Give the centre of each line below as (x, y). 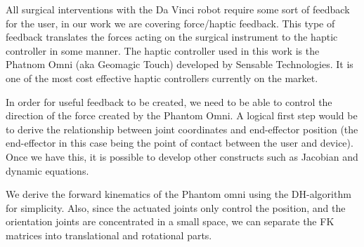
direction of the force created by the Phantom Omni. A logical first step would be (182, 115)
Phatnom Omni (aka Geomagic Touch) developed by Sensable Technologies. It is (180, 64)
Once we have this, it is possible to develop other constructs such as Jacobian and (182, 156)
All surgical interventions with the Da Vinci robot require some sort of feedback (178, 9)
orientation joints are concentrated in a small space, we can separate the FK (170, 221)
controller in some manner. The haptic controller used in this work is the (163, 50)
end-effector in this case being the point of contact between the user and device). (180, 143)
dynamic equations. (47, 170)
